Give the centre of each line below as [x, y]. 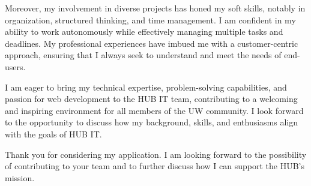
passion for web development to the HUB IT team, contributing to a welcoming [151, 99]
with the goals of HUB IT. [53, 133]
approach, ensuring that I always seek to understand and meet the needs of [143, 55]
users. [15, 66]
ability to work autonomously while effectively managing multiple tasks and [144, 31]
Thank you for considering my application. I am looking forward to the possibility [156, 154]
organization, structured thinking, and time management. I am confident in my [150, 19]
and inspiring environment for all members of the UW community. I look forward [154, 110]
